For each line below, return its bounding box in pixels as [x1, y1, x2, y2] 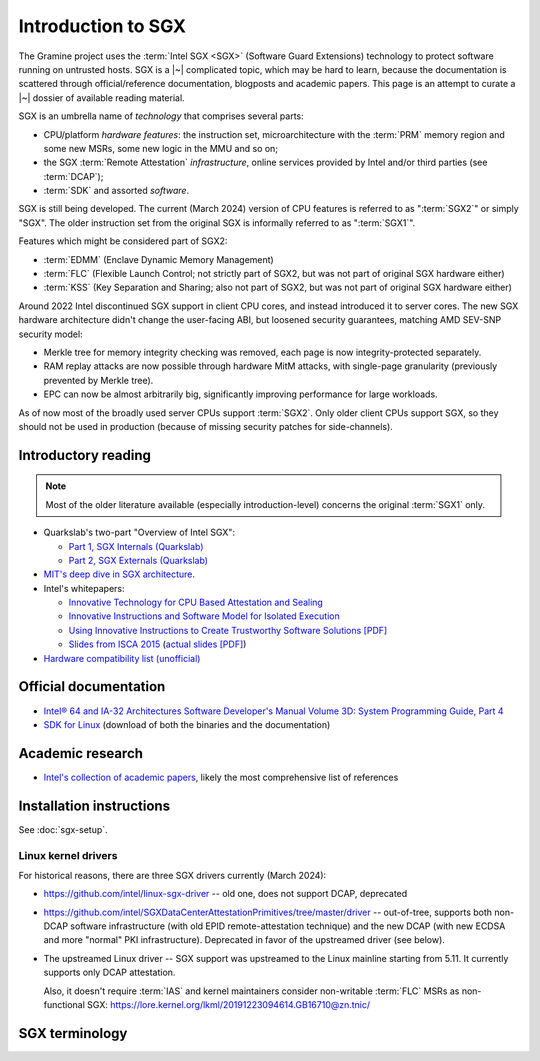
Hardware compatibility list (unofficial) [43, 652, 201, 664]
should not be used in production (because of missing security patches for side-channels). [18, 420, 394, 432]
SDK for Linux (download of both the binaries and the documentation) [43, 718, 331, 730]
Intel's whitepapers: [43, 582, 125, 594]
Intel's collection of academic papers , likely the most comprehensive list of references [43, 771, 399, 783]
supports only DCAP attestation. [43, 966, 176, 979]
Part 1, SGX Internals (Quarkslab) [68, 540, 204, 552]
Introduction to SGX [18, 15, 187, 37]
